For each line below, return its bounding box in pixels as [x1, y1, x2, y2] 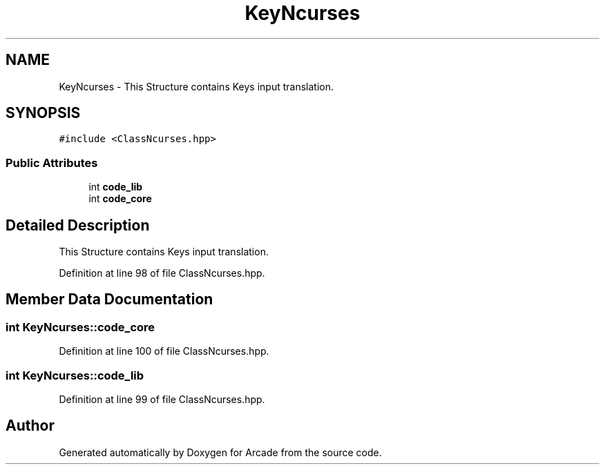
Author [6, 417, 55, 435]
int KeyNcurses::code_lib [6, 368, 144, 382]
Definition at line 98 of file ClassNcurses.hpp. [59, 267, 265, 280]
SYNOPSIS [6, 104, 81, 122]
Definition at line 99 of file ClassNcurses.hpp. [59, 393, 265, 405]
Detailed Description [6, 216, 150, 234]
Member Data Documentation [6, 291, 213, 309]
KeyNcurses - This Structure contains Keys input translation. [59, 80, 334, 92]
